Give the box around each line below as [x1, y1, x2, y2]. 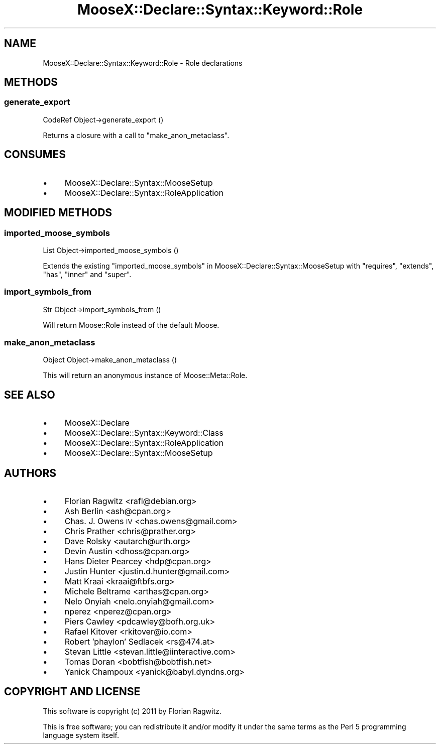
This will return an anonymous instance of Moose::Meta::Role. [43, 371, 248, 380]
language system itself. [43, 730, 119, 739]
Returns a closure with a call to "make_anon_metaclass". [43, 131, 230, 140]
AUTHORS [4, 466, 57, 479]
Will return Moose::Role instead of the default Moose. [43, 320, 219, 329]
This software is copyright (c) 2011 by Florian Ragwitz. [43, 706, 222, 715]
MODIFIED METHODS [4, 206, 113, 219]
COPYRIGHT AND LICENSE [4, 685, 141, 698]
